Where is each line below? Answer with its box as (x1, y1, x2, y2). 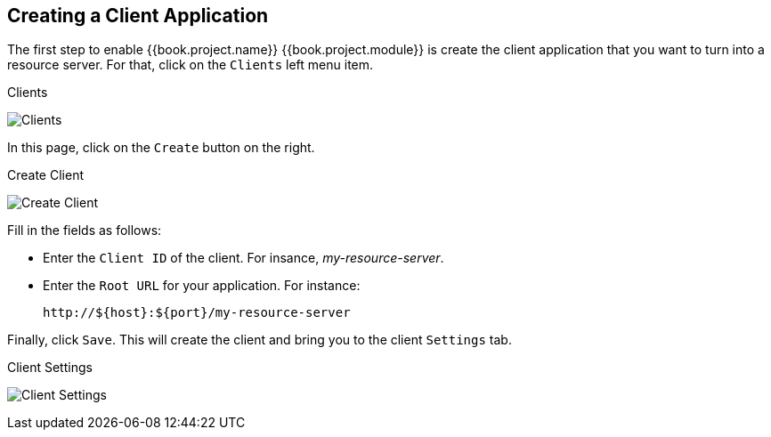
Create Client (7, 167, 84, 183)
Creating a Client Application (7, 4, 269, 27)
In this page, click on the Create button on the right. (7, 140, 315, 156)
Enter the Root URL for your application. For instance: (43, 278, 361, 294)
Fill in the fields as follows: (7, 223, 162, 239)
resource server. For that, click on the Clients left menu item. (7, 57, 374, 73)
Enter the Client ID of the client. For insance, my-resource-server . (43, 250, 444, 266)
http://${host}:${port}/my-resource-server (43, 305, 351, 320)
